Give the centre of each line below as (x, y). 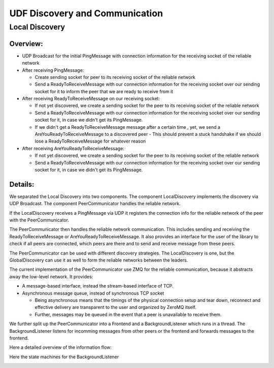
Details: (22, 184)
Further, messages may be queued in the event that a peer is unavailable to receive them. (128, 314)
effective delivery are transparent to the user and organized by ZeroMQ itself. (116, 307)
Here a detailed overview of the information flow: (60, 347)
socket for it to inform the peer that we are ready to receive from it (104, 91)
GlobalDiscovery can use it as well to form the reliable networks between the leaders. (99, 260)
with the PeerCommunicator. (39, 220)
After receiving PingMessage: (53, 70)
